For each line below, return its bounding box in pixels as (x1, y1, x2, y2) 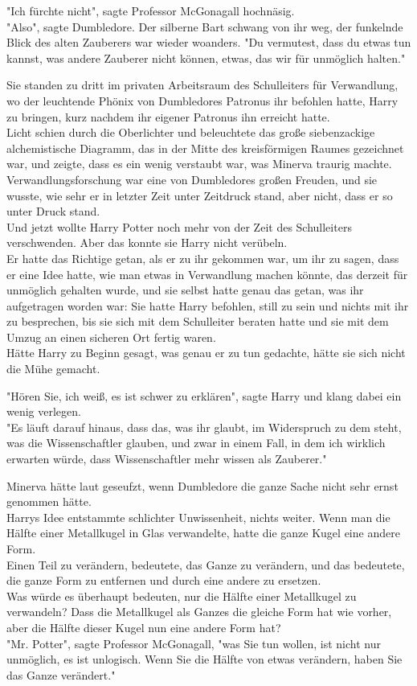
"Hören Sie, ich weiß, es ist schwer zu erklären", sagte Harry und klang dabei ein (6, 387, 402, 404)
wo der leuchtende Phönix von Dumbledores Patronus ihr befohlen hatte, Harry (6, 92, 399, 109)
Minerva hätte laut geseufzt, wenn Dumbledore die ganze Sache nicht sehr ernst (6, 477, 399, 494)
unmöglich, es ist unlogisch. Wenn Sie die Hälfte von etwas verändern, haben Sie (6, 651, 403, 668)
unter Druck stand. (6, 203, 100, 220)
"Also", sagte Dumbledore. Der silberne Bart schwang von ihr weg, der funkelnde (6, 18, 403, 35)
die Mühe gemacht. (6, 360, 100, 377)
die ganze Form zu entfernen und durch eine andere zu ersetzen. (6, 572, 321, 589)
